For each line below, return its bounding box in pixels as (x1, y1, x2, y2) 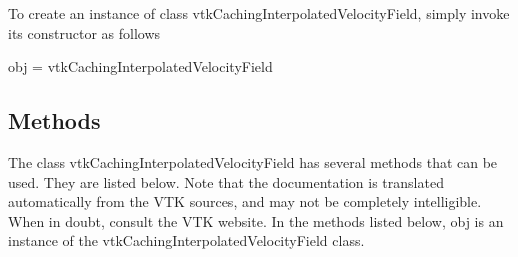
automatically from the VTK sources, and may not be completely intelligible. (8, 191, 482, 212)
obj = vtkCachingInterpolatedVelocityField (8, 56, 273, 77)
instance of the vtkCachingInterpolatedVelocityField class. (8, 230, 365, 251)
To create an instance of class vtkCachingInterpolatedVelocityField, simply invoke (8, 3, 510, 23)
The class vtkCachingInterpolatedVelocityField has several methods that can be (8, 151, 498, 172)
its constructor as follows (8, 22, 161, 43)
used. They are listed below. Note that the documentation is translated (8, 171, 444, 192)
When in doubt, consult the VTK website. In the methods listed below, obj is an (8, 210, 504, 231)
